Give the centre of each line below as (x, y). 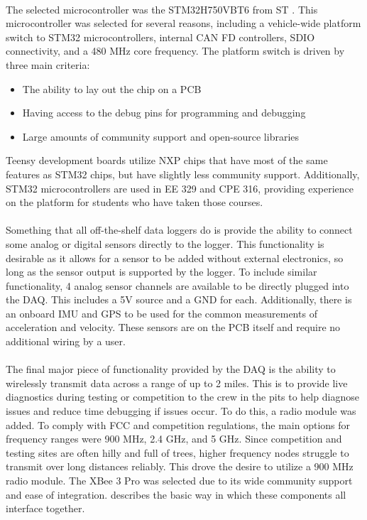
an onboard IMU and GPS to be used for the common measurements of (161, 313)
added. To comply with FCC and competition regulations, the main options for (178, 424)
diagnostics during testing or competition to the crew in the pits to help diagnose (182, 397)
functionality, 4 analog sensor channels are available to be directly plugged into (177, 285)
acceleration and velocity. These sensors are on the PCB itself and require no (173, 327)
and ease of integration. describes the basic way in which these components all (176, 494)
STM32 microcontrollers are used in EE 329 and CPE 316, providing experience (180, 188)
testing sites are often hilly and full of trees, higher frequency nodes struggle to (177, 452)
